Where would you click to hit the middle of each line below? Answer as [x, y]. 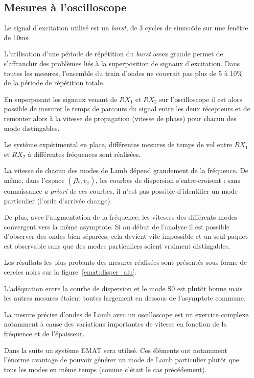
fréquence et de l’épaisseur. [44, 334]
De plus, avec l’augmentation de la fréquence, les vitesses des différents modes [121, 217]
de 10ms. [17, 37]
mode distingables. [32, 128]
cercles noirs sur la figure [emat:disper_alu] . [70, 272]
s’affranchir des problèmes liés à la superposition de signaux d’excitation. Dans [122, 63]
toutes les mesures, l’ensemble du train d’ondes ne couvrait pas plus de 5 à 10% [123, 73]
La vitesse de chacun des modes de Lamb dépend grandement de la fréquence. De [126, 170]
